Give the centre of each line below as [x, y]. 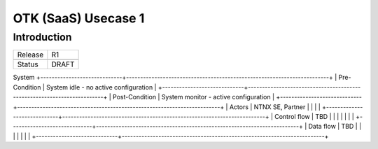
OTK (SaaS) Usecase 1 [79, 18]
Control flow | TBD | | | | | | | [314, 116]
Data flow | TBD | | [335, 127]
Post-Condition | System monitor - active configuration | [194, 97]
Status [28, 64]
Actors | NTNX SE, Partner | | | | [275, 107]
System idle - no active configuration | [101, 87]
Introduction [42, 37]
